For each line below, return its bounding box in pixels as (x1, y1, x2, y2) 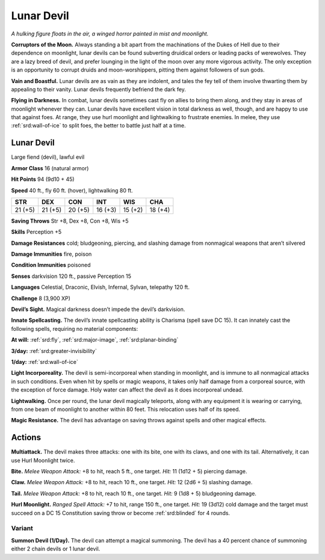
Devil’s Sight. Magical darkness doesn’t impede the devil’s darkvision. (11, 306, 185, 313)
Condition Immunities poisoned (11, 262, 91, 269)
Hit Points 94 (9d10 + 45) (11, 176, 75, 183)
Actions (11, 432, 42, 443)
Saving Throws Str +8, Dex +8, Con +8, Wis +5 (11, 217, 129, 224)
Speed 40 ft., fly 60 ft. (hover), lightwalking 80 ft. (11, 186, 134, 194)
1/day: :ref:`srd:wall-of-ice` (11, 358, 78, 365)
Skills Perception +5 (11, 229, 62, 236)
